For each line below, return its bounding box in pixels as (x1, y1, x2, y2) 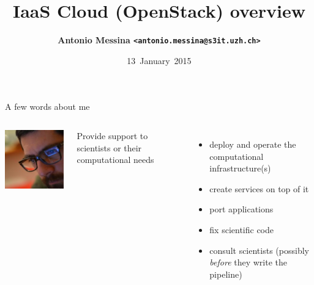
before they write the (209, 256, 288, 269)
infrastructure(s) (209, 162, 271, 175)
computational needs (77, 153, 154, 166)
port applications (209, 203, 274, 215)
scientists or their (77, 141, 142, 154)
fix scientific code (209, 223, 274, 236)
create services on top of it (209, 182, 309, 195)
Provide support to (77, 129, 148, 142)
